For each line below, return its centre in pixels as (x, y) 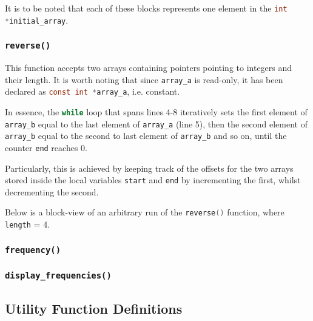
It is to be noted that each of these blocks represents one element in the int (146, 8)
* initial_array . (37, 20)
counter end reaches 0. (46, 147)
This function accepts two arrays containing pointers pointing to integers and (149, 68)
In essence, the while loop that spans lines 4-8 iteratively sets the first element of (156, 112)
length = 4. (28, 224)
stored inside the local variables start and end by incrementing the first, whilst (153, 180)
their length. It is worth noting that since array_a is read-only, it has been (144, 79)
